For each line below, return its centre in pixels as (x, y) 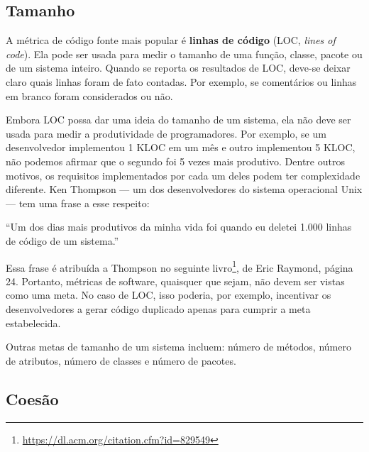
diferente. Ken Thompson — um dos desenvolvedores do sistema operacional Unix (184, 189)
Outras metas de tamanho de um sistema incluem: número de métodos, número (178, 347)
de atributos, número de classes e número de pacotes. (121, 360)
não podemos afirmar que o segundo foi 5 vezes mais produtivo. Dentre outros (175, 161)
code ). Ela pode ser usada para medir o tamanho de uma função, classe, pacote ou (184, 54)
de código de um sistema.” (62, 240)
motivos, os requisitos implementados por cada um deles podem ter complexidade (183, 175)
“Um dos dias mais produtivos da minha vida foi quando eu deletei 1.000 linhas (179, 227)
